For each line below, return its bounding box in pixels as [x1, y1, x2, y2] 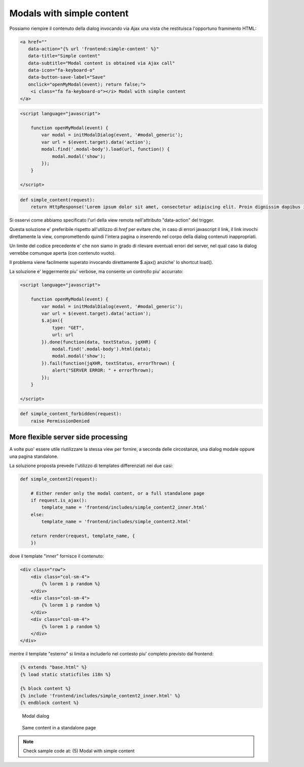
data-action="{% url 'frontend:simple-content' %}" [28, 46, 159, 52]
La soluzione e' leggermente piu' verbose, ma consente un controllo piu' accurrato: [9, 269, 183, 275]
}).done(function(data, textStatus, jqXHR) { [41, 339, 157, 345]
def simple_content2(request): [20, 476, 98, 482]
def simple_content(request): [20, 197, 95, 203]
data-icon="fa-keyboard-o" [28, 68, 95, 73]
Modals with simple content [9, 8, 129, 19]
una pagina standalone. [9, 453, 58, 459]
